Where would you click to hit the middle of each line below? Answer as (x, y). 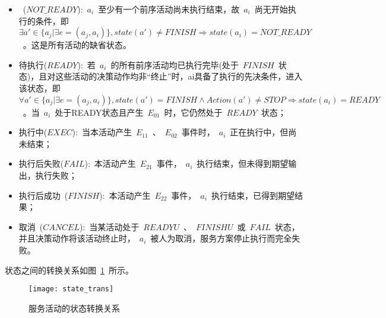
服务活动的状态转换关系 (74, 308)
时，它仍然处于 (193, 112)
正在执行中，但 (259, 132)
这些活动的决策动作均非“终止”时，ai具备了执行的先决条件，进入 (179, 76)
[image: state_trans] (71, 289)
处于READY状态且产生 (99, 112)
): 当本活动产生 (102, 132)
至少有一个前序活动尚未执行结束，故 (169, 9)
